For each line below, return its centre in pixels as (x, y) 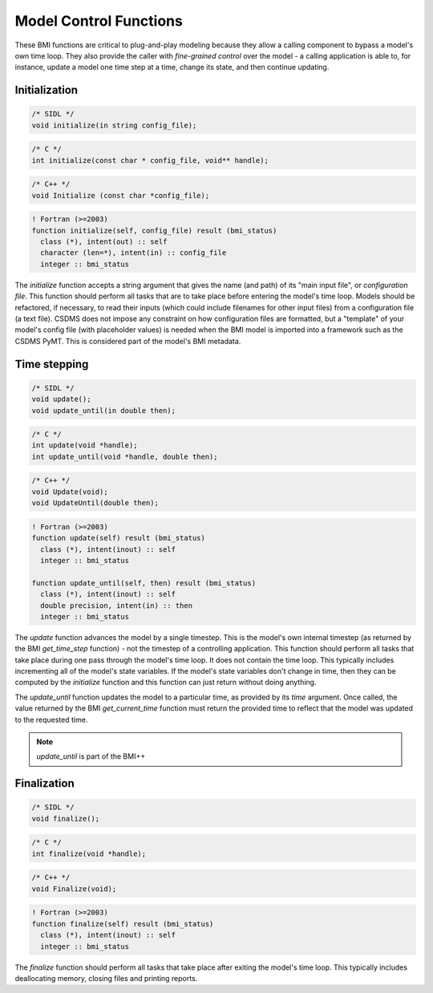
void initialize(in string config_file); (114, 125)
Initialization (47, 90)
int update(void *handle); (85, 446)
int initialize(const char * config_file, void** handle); (150, 160)
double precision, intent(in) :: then (116, 605)
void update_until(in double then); (104, 410)
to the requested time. (51, 719)
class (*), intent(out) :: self (104, 242)
